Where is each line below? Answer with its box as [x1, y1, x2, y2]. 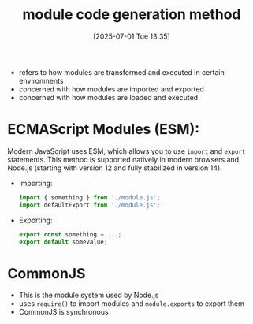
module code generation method [22, 6, 241, 24]
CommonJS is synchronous [18, 307, 109, 317]
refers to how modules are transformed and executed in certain [18, 67, 225, 76]
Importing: [18, 178, 53, 188]
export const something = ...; [18, 230, 122, 238]
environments [18, 76, 64, 85]
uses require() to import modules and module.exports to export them [18, 299, 245, 308]
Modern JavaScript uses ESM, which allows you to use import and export [7, 146, 246, 155]
